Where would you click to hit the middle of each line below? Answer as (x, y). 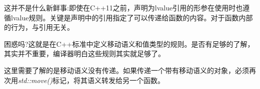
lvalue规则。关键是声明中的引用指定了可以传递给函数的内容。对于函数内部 (132, 17)
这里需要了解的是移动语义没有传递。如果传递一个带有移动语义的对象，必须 (126, 70)
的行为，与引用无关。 (39, 27)
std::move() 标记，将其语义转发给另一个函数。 (91, 80)
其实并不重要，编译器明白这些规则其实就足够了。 (84, 53)
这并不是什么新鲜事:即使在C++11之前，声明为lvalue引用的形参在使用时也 (123, 7)
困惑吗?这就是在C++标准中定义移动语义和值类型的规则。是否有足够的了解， (129, 44)
